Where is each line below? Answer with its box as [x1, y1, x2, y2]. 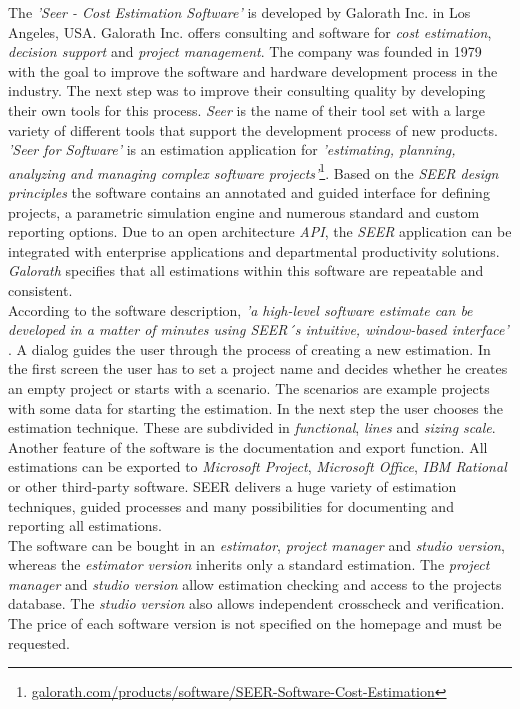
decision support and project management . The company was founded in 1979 [8, 41, 482, 62]
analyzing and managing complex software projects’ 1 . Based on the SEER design [8, 159, 499, 183]
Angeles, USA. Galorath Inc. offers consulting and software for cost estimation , [8, 21, 492, 42]
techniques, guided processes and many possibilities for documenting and [8, 495, 454, 516]
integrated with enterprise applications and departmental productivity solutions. [8, 240, 500, 261]
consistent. [8, 279, 73, 300]
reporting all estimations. [8, 515, 162, 536]
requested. [8, 632, 70, 653]
